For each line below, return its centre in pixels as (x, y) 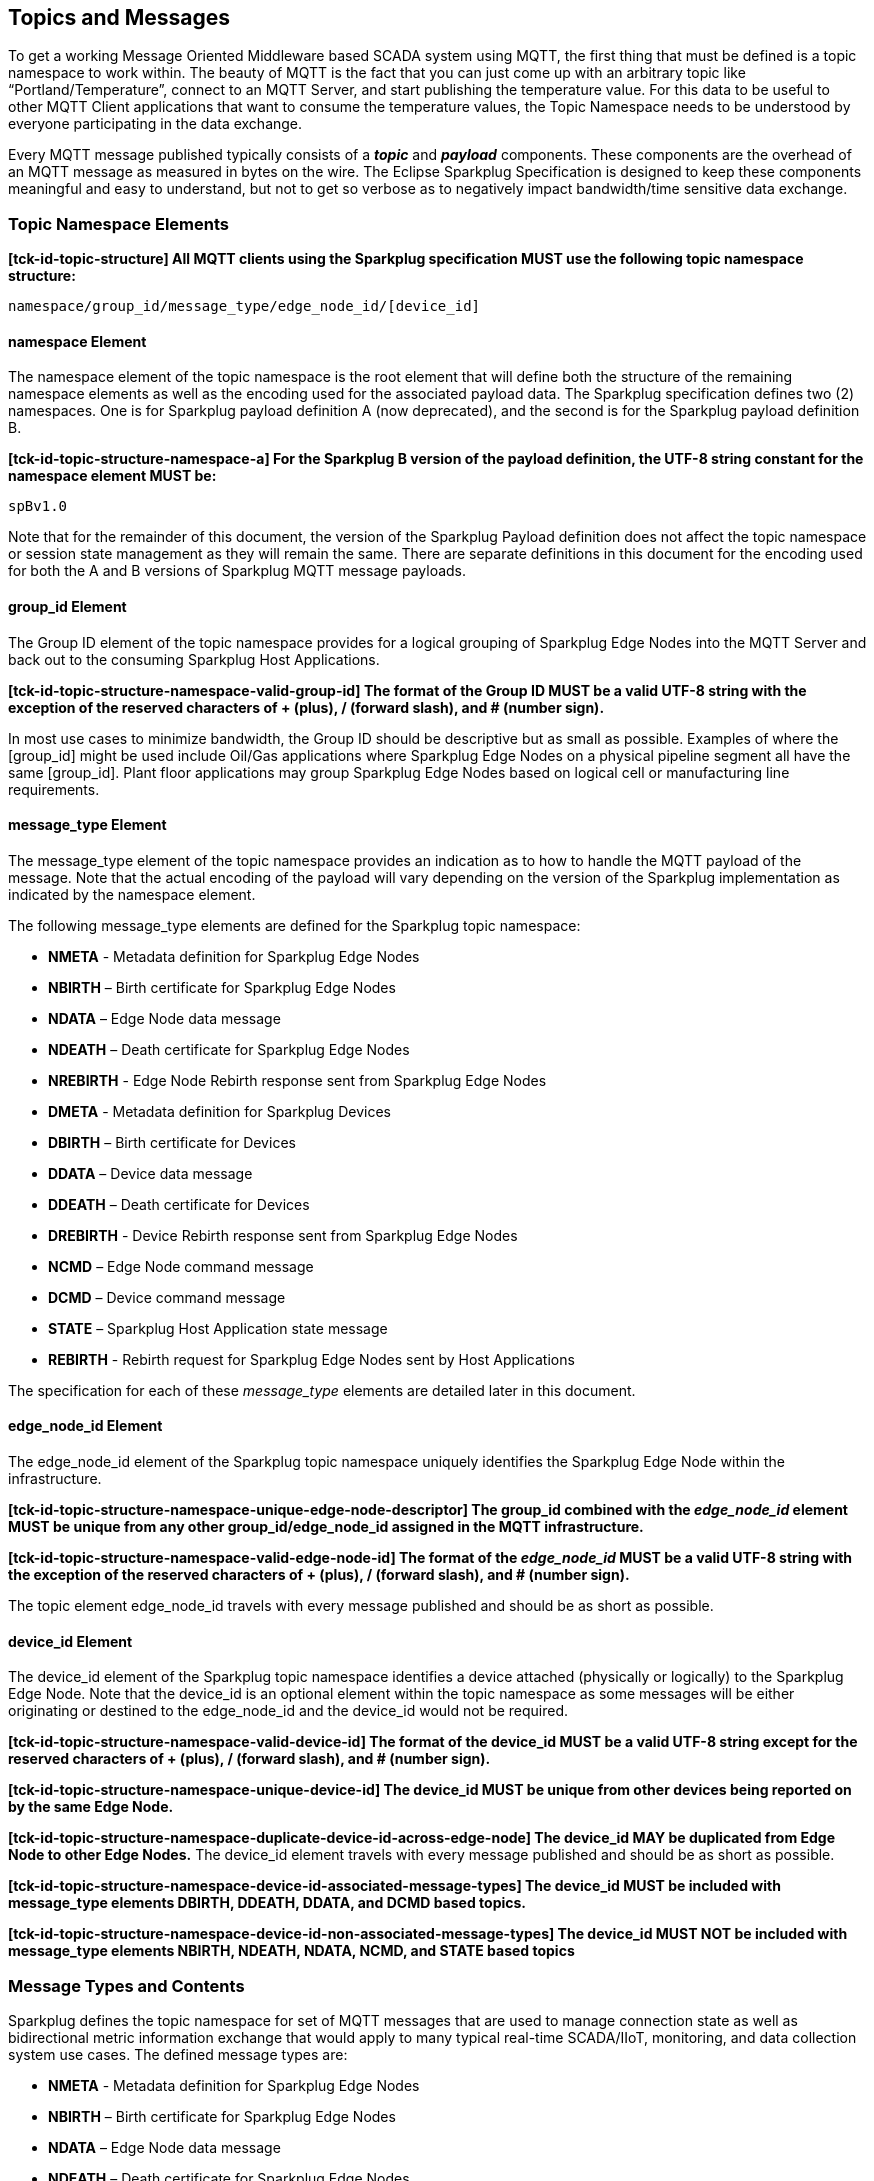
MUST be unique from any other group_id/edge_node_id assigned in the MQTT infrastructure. (326, 1527)
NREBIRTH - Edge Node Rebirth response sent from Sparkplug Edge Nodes (297, 1080)
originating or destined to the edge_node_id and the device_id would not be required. (288, 1711)
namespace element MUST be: (112, 476)
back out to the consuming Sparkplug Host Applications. (194, 659)
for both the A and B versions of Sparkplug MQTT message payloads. (237, 571)
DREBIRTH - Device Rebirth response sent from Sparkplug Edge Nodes (283, 1235)
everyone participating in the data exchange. (155, 124)
